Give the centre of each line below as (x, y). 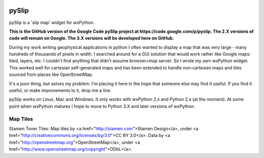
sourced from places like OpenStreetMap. (51, 75)
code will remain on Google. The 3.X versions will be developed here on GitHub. (92, 38)
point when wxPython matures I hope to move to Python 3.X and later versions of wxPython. (102, 106)
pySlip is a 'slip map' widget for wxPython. (52, 23)
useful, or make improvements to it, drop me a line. (60, 90)
